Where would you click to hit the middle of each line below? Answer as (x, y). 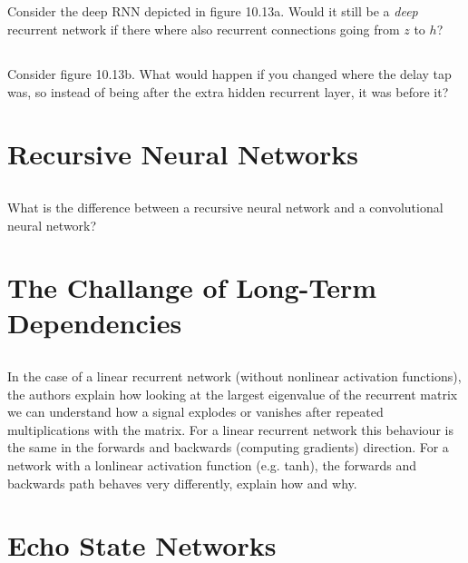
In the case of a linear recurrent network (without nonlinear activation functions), (234, 376)
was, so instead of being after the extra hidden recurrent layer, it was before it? (228, 91)
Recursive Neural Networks (183, 154)
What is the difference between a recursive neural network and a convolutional (225, 207)
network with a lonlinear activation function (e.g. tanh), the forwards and (212, 465)
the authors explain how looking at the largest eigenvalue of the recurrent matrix (233, 394)
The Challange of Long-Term (192, 287)
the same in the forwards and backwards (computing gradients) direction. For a (228, 447)
